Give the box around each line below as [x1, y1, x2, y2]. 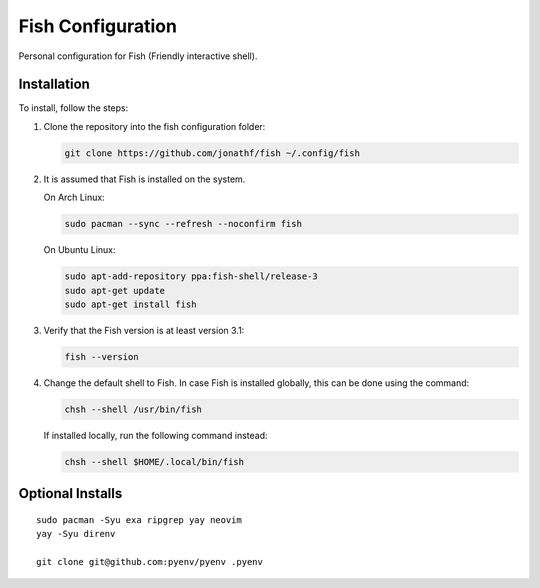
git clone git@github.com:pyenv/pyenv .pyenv [36, 556, 264, 568]
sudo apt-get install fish [64, 298, 197, 310]
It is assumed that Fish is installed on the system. [43, 173, 246, 185]
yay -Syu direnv [36, 528, 116, 540]
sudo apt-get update [64, 285, 165, 296]
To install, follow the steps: [18, 102, 129, 114]
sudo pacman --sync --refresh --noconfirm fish [64, 218, 302, 230]
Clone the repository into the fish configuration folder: [43, 120, 266, 132]
